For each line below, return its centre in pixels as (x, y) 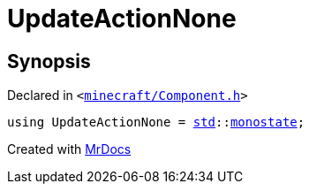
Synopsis (49, 61)
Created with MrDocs (69, 149)
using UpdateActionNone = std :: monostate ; (156, 122)
